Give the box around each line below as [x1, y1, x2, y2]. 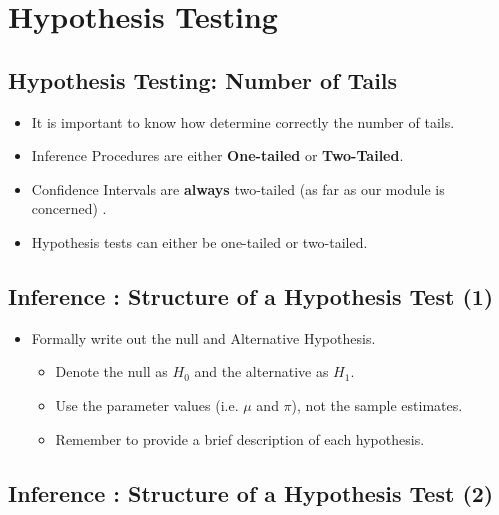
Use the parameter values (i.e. [55, 394, 239, 415]
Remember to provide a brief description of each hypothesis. [55, 428, 425, 449]
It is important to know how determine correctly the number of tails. [31, 111, 455, 132]
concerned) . [31, 198, 107, 219]
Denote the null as [55, 361, 168, 382]
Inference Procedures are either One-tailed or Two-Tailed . [31, 145, 404, 166]
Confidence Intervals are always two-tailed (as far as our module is [31, 178, 445, 199]
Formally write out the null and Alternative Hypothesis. [31, 327, 376, 348]
